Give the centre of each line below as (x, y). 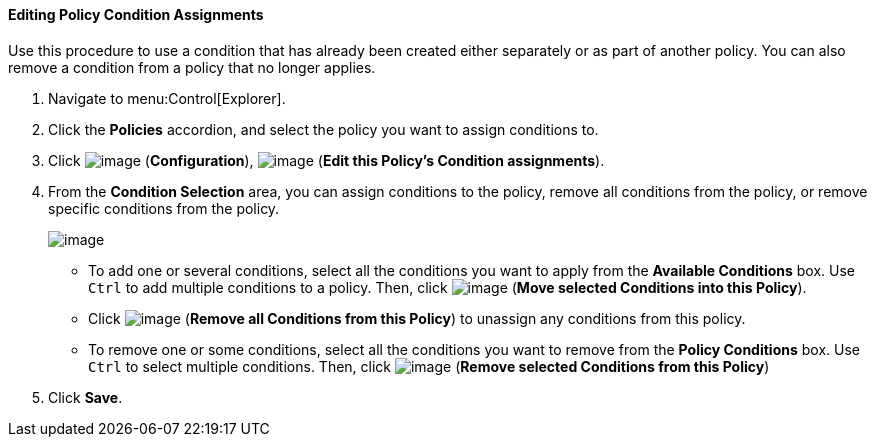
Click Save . (85, 397)
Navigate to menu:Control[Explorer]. (167, 98)
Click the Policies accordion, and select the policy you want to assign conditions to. (323, 129)
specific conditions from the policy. (164, 208)
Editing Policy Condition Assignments (136, 14)
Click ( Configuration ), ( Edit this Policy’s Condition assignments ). (326, 160)
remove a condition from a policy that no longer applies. (192, 67)
